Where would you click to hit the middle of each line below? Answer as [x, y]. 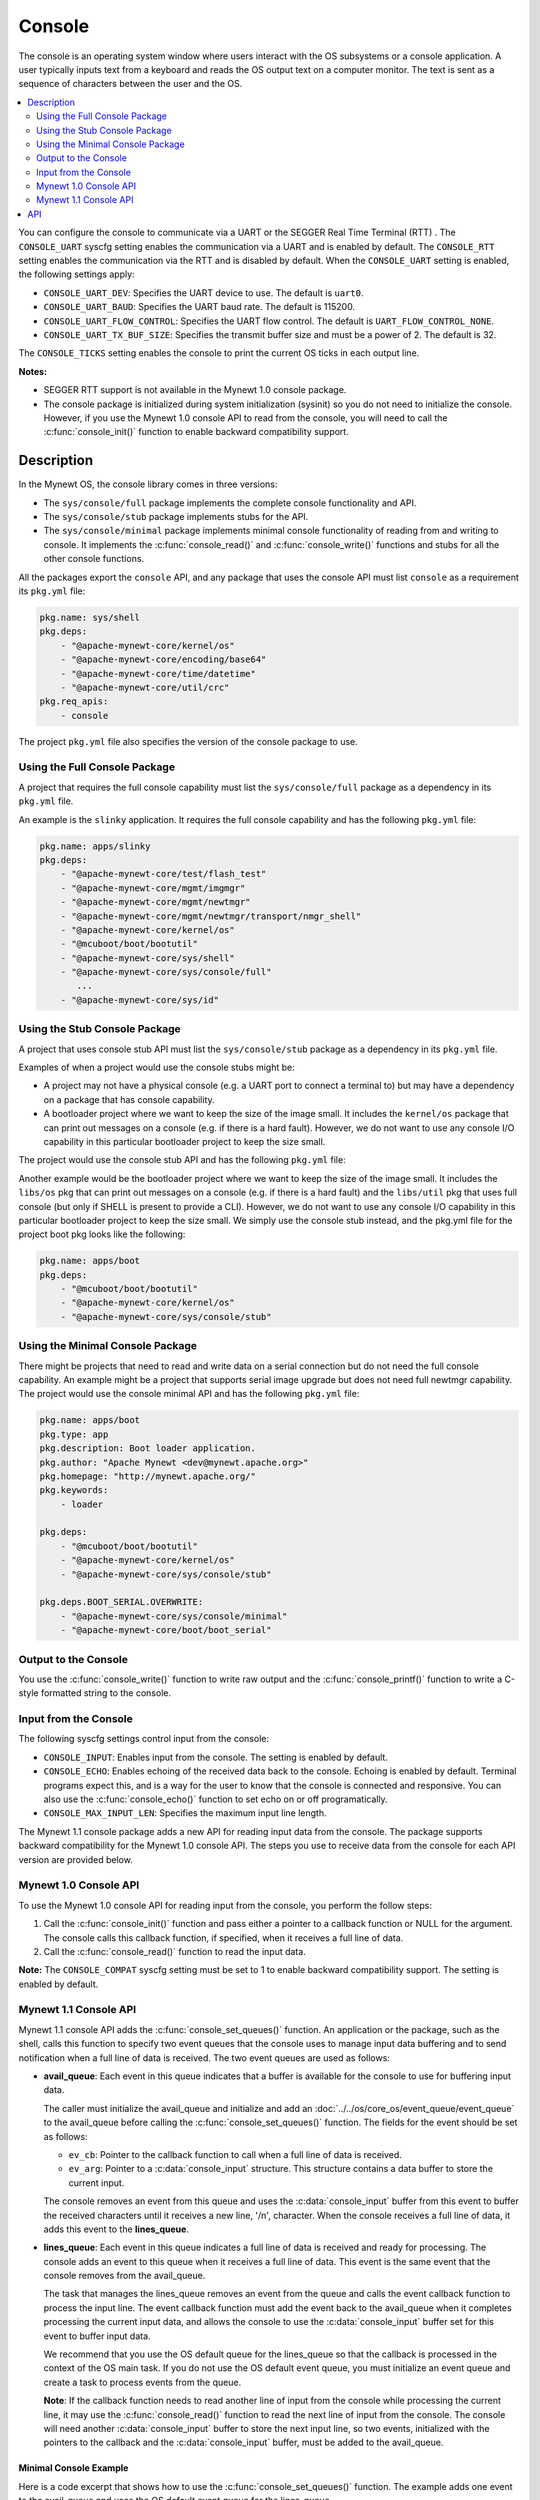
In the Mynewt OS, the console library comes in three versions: [148, 484]
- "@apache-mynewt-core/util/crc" [145, 687]
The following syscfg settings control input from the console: [144, 1739]
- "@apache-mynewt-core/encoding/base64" [163, 659]
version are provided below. [76, 1859]
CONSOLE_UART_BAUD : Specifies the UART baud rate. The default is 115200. [199, 307]
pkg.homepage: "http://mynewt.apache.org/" [148, 1476]
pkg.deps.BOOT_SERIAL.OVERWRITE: [121, 1602]
